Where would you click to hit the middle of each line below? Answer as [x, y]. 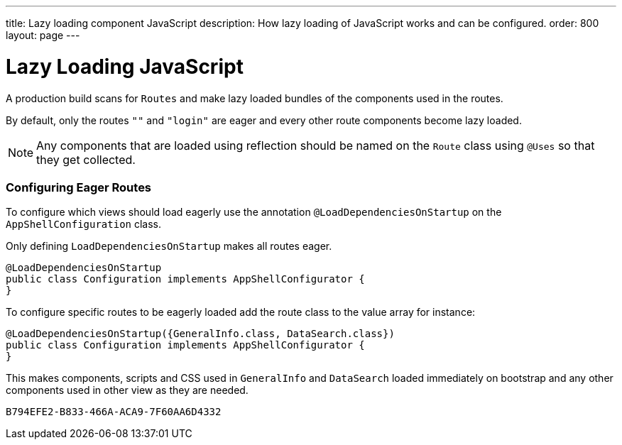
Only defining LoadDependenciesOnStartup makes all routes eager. [169, 246]
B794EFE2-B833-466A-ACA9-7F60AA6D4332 [114, 412]
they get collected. [86, 159]
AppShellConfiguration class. [84, 224]
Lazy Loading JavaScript [125, 66]
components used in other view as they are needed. [127, 390]
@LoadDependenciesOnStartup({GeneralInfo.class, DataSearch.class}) [200, 334]
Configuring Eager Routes [79, 187]
